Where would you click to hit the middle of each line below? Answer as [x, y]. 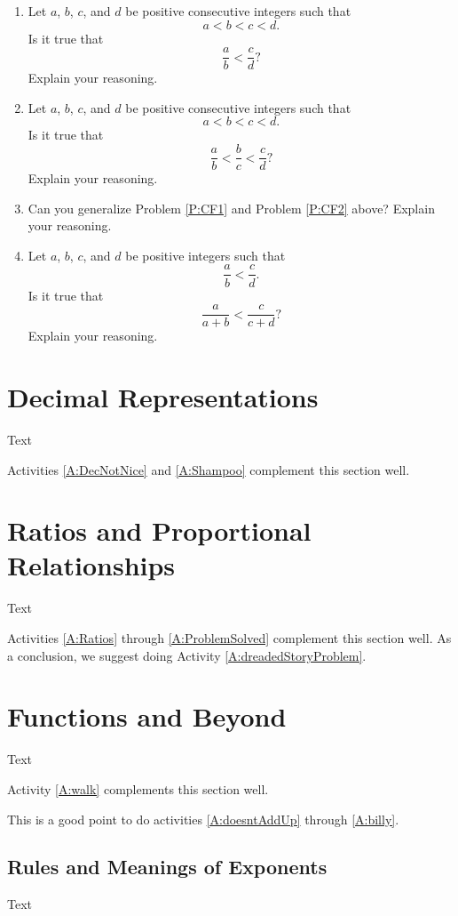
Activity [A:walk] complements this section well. [138, 788]
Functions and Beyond [147, 716]
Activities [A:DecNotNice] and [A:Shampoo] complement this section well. [209, 469]
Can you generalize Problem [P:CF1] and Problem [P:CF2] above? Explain [231, 208]
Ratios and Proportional [159, 530]
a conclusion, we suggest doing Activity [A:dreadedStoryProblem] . [187, 655]
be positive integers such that [205, 255]
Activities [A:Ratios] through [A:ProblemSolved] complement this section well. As [229, 638]
